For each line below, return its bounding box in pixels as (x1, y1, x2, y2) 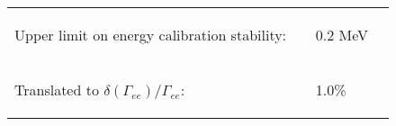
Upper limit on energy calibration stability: (14, 24, 287, 45)
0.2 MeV (315, 24, 369, 45)
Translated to (14, 79, 99, 100)
